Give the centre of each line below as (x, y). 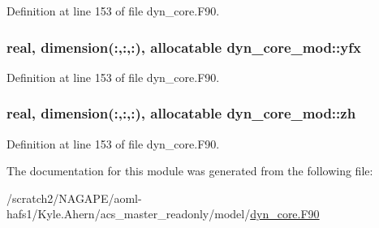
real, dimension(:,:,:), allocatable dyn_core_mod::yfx (184, 47)
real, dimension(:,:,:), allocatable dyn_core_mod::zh (181, 113)
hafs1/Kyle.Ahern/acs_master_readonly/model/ (129, 214)
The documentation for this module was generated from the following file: (190, 171)
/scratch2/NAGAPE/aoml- (74, 198)
